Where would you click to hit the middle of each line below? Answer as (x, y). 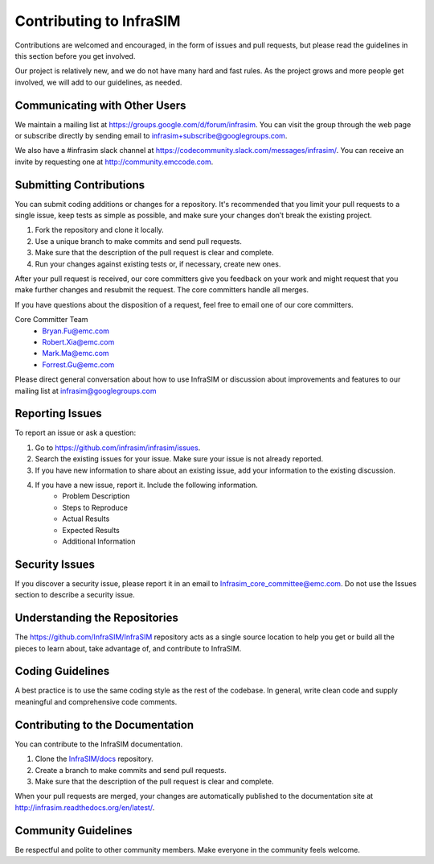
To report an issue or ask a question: (76, 433)
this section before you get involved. (75, 56)
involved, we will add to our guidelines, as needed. (98, 82)
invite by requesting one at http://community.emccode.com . (114, 162)
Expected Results (91, 530)
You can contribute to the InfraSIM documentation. (99, 744)
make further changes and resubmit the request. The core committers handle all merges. (162, 290)
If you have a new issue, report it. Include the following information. (146, 485)
